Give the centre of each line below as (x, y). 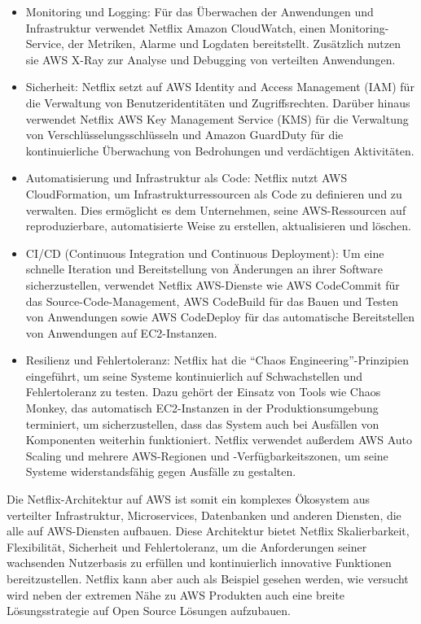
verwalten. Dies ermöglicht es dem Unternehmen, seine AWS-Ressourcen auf (216, 209)
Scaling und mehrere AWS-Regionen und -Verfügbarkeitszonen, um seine (207, 455)
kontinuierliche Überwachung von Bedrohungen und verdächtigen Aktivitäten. (220, 150)
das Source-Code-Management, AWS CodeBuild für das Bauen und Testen (212, 301)
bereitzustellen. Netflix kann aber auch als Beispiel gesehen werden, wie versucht (208, 578)
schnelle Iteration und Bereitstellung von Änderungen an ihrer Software (204, 269)
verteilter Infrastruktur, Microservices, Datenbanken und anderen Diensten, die (204, 515)
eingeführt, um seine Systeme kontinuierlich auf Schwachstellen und (194, 375)
